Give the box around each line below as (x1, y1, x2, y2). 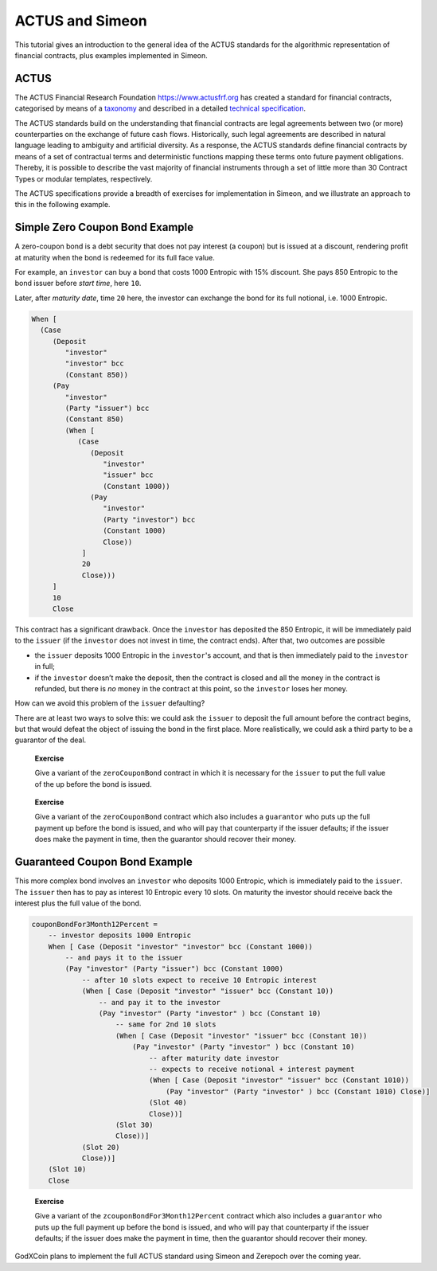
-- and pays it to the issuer (64, 953, 183, 963)
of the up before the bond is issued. (34, 779, 152, 788)
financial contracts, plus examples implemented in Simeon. (14, 50, 209, 60)
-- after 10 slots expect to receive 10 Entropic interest (81, 976, 318, 984)
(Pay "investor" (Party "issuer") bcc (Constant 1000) (64, 964, 284, 973)
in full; (34, 662, 56, 671)
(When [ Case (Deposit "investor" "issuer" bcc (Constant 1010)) (148, 1076, 410, 1085)
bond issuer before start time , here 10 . (14, 279, 142, 288)
